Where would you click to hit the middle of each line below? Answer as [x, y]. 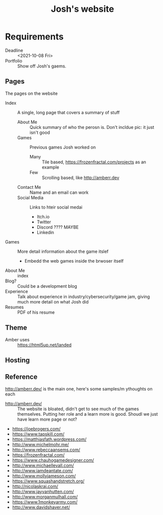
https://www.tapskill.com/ [38, 434]
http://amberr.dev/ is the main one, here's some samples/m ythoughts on [79, 389]
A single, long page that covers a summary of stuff [69, 112]
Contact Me [29, 187]
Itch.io [43, 216]
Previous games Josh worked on [63, 147]
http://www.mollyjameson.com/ [44, 476]
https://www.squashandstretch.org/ [48, 481]
